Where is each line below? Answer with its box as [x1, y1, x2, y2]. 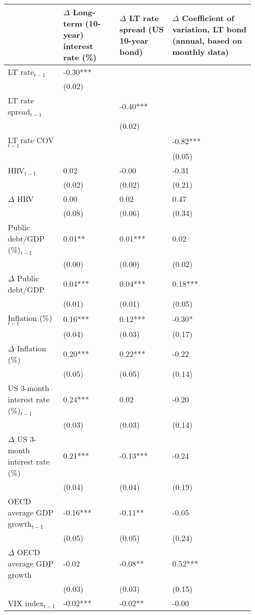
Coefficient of [182, 12, 234, 24]
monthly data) [172, 46, 229, 57]
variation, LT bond [172, 23, 247, 35]
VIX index [8, 597, 44, 609]
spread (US [119, 23, 164, 35]
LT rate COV [8, 134, 54, 146]
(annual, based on [172, 34, 242, 46]
